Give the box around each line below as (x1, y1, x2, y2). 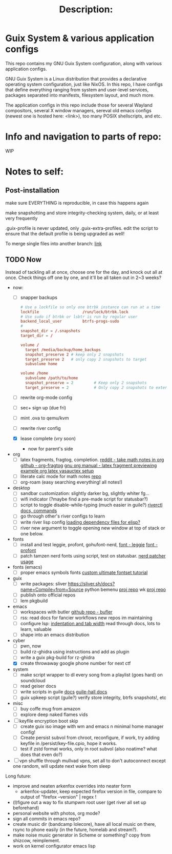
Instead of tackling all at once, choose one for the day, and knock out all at (5, 269, 163, 275)
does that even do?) (20, 751, 63, 758)
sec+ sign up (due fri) (20, 404, 67, 411)
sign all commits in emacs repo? (12, 816, 81, 822)
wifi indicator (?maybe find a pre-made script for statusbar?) (20, 496, 148, 502)
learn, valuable (20, 626, 52, 632)
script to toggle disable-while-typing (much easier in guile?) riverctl (20, 502, 163, 508)
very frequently (5, 215, 38, 221)
